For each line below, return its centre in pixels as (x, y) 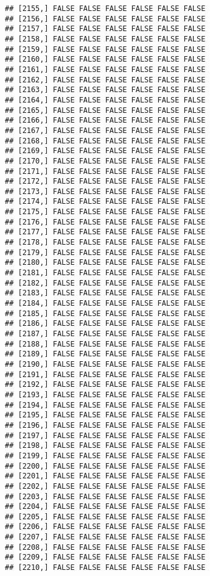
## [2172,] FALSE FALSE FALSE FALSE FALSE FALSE (105, 182)
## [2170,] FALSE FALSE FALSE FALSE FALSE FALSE (105, 161)
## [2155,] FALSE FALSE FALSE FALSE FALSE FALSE (105, 9)
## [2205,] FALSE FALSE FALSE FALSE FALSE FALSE (105, 517)
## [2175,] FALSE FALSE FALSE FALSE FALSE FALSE (105, 212)
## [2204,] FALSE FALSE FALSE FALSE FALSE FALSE (105, 507)
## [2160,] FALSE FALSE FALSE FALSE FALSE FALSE (105, 59)
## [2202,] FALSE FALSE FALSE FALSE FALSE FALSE (105, 486)
